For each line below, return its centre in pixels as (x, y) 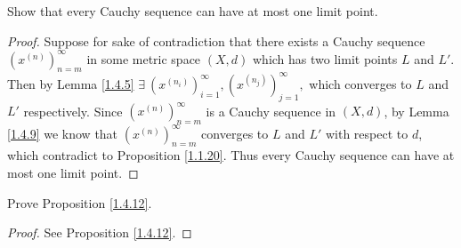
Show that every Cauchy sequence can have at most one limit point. (193, 11)
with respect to (367, 133)
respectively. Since (73, 111)
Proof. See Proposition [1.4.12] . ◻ (100, 232)
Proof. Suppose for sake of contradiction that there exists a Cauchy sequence (216, 40)
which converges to (360, 83)
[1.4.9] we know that (63, 133)
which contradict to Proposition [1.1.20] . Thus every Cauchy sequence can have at (231, 155)
